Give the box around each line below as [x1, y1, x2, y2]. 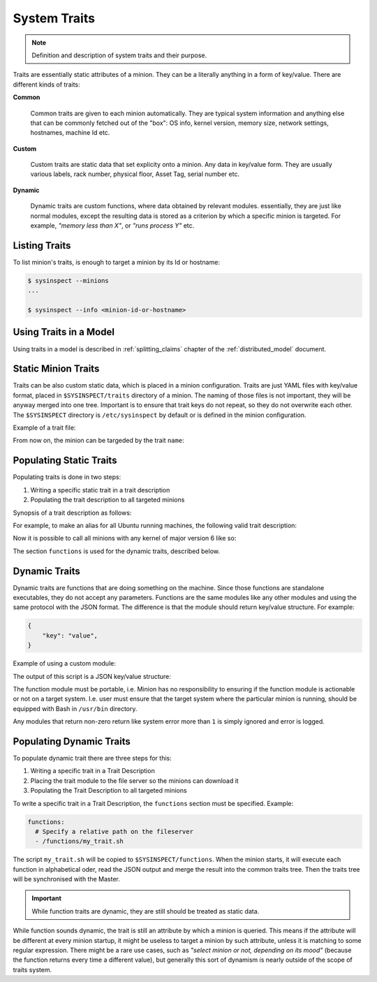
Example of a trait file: [13, 423, 76, 432]
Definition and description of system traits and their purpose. [31, 51, 207, 59]
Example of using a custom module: [13, 659, 117, 668]
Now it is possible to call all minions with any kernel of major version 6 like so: [13, 534, 237, 543]
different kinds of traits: [13, 80, 80, 89]
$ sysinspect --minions [27, 277, 110, 284]
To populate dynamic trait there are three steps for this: [13, 754, 172, 762]
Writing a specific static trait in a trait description [30, 485, 170, 494]
